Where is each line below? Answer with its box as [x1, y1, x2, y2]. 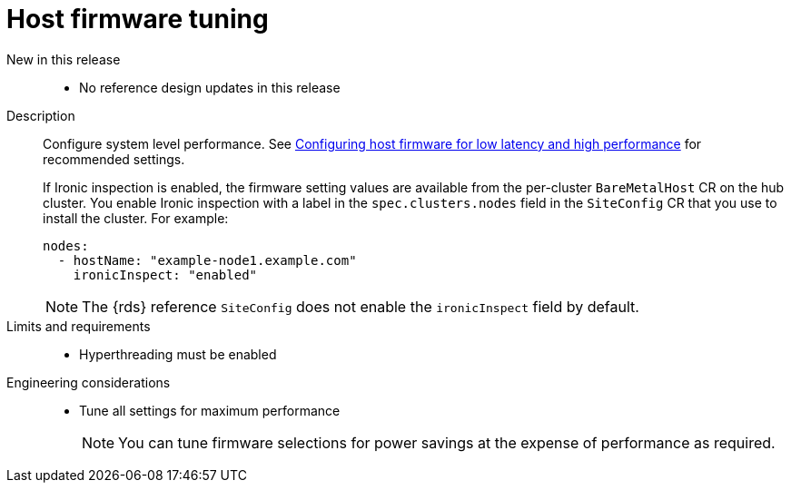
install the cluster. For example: [43, 210, 229, 226]
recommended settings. [43, 151, 185, 167]
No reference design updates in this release [79, 79, 341, 95]
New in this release [6, 51, 121, 67]
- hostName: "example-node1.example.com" [57, 252, 357, 268]
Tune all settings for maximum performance [79, 402, 341, 418]
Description [6, 107, 75, 123]
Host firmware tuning [6, 4, 269, 34]
